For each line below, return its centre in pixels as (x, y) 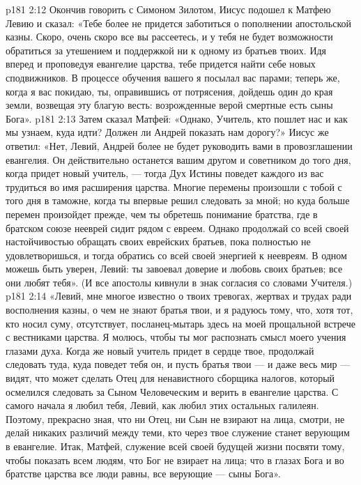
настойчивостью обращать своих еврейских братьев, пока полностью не (158, 241)
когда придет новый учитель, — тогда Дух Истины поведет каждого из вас (165, 173)
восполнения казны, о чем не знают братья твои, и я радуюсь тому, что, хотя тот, (179, 310)
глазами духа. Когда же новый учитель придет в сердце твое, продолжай (160, 350)
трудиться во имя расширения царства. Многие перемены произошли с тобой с (174, 186)
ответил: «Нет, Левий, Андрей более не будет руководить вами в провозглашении (179, 145)
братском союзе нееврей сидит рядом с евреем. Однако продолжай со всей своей (177, 228)
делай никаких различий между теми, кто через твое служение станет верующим (178, 432)
